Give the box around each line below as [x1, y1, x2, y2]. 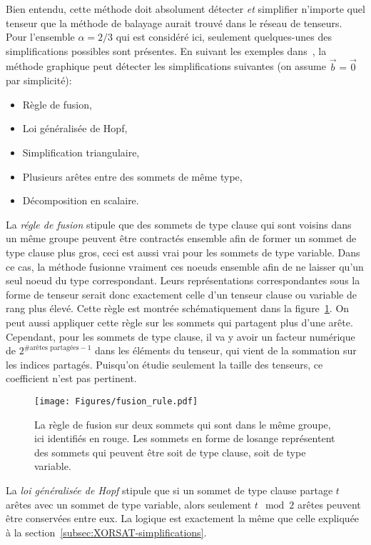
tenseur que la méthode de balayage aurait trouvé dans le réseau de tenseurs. [6, 15, 342, 30]
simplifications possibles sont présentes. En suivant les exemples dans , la [6, 43, 327, 58]
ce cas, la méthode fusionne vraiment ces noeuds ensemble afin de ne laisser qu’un [6, 259, 364, 274]
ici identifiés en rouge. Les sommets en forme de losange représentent [34, 431, 335, 446]
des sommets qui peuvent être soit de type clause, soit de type [34, 444, 306, 459]
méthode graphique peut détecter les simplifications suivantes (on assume [6, 59, 326, 74]
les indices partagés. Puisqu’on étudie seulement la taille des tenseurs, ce [6, 356, 323, 371]
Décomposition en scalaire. [22, 193, 139, 208]
